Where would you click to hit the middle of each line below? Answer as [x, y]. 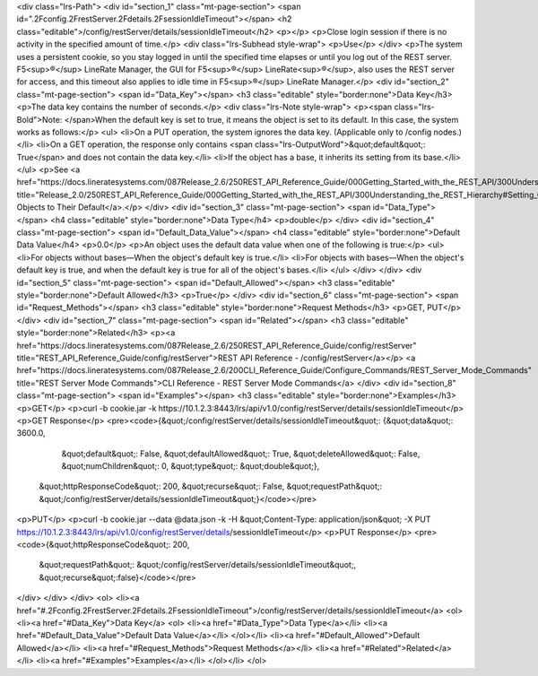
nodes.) [447, 132]
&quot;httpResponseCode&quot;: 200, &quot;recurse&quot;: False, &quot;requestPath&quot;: [211, 486]
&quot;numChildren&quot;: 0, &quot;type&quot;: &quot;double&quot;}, [191, 466]
